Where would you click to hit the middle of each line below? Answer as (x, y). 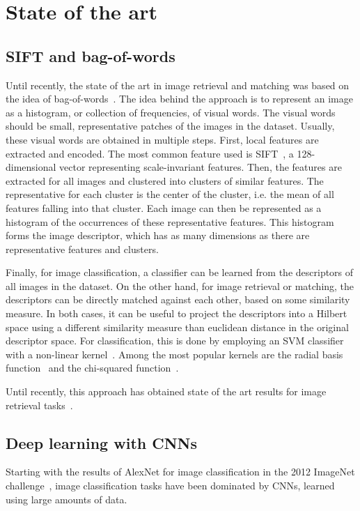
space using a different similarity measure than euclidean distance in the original (177, 327)
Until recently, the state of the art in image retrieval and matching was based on (178, 85)
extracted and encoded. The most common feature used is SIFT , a (150, 153)
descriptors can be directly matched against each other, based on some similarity (178, 299)
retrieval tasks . (39, 405)
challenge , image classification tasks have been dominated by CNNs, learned (170, 486)
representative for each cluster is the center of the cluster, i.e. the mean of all (170, 194)
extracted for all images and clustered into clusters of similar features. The (165, 180)
